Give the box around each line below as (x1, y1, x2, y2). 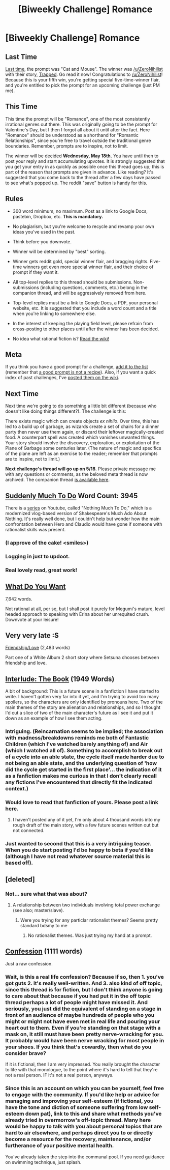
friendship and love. (5, 660, 47, 666)
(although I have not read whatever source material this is (5, 853, 150, 860)
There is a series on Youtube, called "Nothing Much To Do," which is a (5, 505, 152, 511)
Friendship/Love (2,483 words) (5, 645, 70, 651)
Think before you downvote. (12, 238, 72, 245)
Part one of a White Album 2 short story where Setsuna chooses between (5, 654, 159, 661)
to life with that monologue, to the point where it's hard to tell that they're (5, 1067, 158, 1073)
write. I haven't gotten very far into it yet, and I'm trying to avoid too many (5, 694, 159, 700)
